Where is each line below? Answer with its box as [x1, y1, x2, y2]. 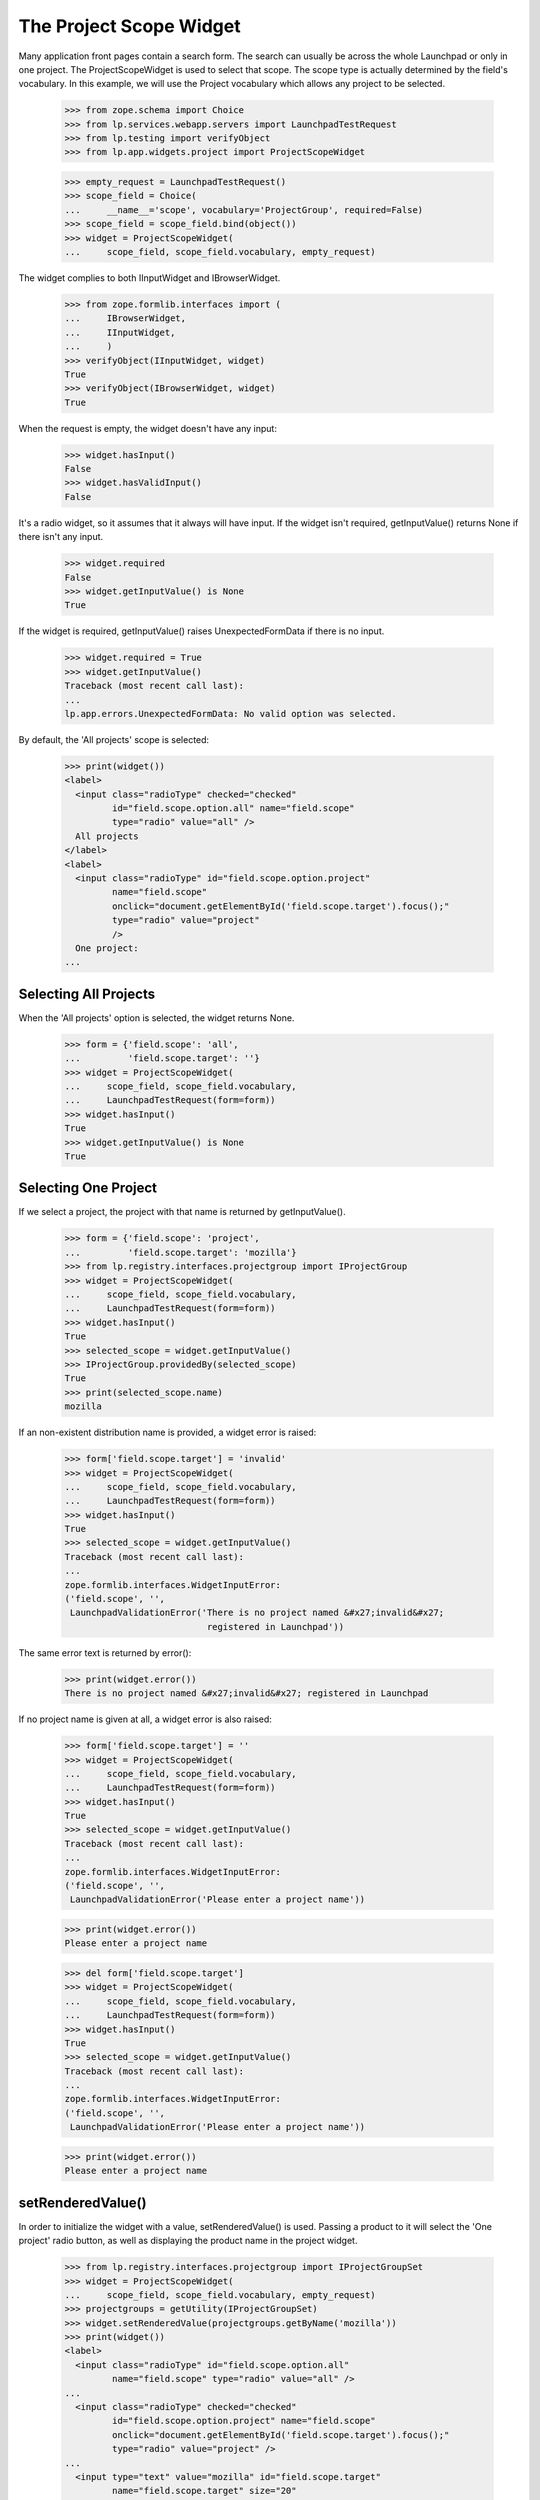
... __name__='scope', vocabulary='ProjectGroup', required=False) [64, 204, 424, 215]
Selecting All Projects [18, 985, 155, 1002]
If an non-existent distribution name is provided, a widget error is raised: [18, 1426, 317, 1439]
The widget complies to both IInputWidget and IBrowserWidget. [18, 272, 281, 284]
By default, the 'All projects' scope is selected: [18, 733, 210, 745]
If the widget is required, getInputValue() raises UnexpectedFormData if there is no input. [18, 625, 385, 637]
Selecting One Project [18, 1180, 158, 1197]
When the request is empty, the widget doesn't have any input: [18, 422, 277, 434]
